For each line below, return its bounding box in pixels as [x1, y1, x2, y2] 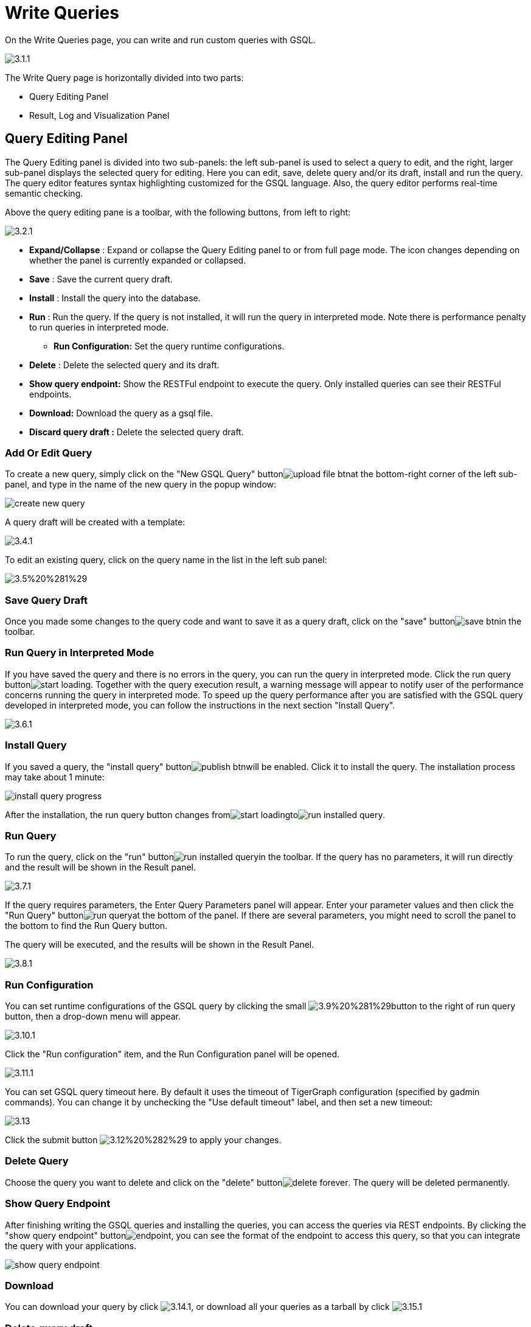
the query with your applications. [5, 1240, 137, 1251]
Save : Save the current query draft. [29, 273, 173, 284]
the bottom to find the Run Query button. [5, 920, 168, 931]
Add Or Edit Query [5, 446, 92, 459]
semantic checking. [5, 187, 83, 198]
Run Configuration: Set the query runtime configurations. [54, 340, 285, 351]
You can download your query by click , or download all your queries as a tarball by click [5, 1301, 390, 1312]
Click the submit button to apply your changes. [5, 1135, 282, 1146]
